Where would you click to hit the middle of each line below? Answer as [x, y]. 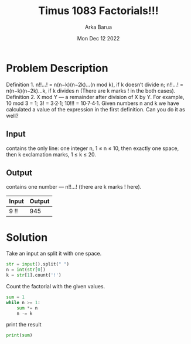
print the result [24, 325]
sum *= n [27, 308]
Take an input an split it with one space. [54, 254]
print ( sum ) [19, 335]
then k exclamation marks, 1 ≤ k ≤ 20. [51, 154]
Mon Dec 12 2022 [98, 38]
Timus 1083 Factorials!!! [98, 11]
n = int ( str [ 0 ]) [26, 270]
